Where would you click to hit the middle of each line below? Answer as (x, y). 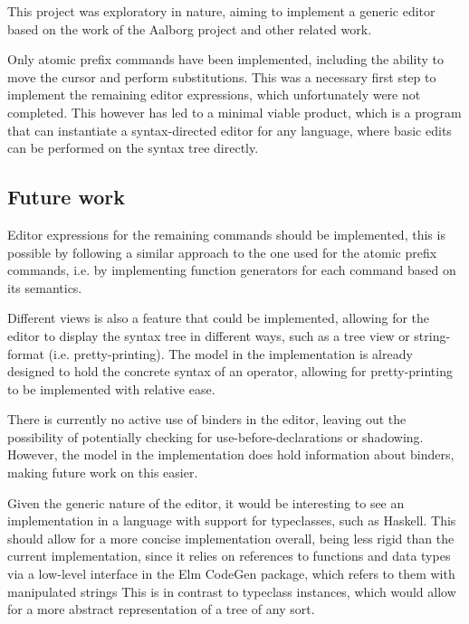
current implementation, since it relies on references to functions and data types (229, 556)
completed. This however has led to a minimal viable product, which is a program (234, 112)
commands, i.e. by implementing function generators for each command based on (232, 270)
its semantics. (45, 287)
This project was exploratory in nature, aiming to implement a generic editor (221, 11)
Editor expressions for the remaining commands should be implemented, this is (226, 234)
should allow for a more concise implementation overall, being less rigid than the (231, 538)
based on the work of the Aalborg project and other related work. (190, 28)
